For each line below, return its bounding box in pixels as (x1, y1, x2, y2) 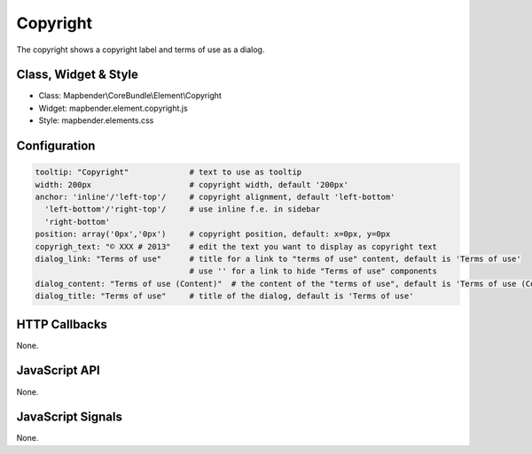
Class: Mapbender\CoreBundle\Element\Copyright (38, 90, 222, 101)
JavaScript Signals (16, 410, 123, 425)
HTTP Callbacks (16, 317, 108, 332)
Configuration (16, 138, 96, 154)
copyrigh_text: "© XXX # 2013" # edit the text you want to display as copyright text (35, 242, 438, 251)
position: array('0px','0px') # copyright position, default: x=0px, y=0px (35, 229, 391, 239)
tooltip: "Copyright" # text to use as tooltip (35, 167, 302, 177)
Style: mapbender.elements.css (38, 115, 154, 126)
